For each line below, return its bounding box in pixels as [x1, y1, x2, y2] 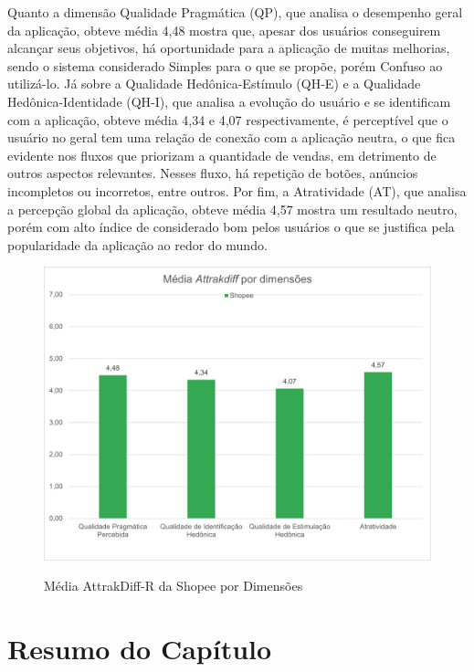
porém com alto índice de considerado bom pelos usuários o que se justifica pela [7, 217, 455, 236]
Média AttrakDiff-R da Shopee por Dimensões [44, 576, 303, 595]
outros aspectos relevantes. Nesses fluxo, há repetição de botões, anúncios [7, 163, 418, 183]
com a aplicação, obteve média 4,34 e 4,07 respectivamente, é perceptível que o [7, 110, 448, 129]
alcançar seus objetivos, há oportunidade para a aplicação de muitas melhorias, [7, 38, 450, 58]
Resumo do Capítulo [7, 630, 272, 667]
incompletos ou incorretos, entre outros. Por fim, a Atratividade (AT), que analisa [7, 181, 467, 200]
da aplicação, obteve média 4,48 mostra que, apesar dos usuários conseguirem [7, 20, 441, 39]
